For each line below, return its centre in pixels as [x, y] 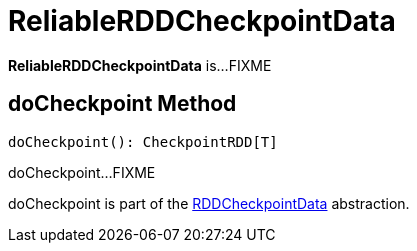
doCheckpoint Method [122, 104]
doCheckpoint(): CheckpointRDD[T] [143, 141]
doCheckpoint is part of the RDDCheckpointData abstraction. [209, 203]
